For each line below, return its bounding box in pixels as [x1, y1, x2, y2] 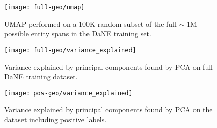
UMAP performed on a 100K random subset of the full [4, 18, 177, 29]
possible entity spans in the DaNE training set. [4, 28, 151, 39]
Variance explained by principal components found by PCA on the [4, 104, 213, 115]
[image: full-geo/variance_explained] [4, 46, 136, 54]
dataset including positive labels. [4, 114, 107, 124]
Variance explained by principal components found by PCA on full [4, 61, 213, 72]
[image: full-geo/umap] [4, 4, 85, 11]
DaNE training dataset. [4, 71, 78, 82]
